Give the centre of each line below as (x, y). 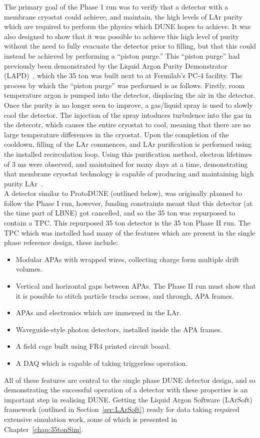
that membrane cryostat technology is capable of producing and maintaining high (129, 174)
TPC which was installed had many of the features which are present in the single (130, 232)
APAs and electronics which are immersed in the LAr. (98, 312)
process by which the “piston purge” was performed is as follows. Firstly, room (124, 85)
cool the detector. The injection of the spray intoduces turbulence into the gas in (128, 115)
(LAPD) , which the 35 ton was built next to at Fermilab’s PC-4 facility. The (123, 75)
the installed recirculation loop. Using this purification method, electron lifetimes (128, 154)
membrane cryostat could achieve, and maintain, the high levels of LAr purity (123, 16)
